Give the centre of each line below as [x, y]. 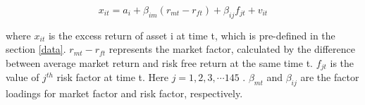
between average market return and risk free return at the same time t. [159, 62]
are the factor [330, 77]
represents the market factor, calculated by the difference [232, 49]
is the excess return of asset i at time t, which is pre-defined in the [192, 35]
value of [23, 77]
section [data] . [36, 49]
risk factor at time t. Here [112, 77]
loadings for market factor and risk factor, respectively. [124, 93]
